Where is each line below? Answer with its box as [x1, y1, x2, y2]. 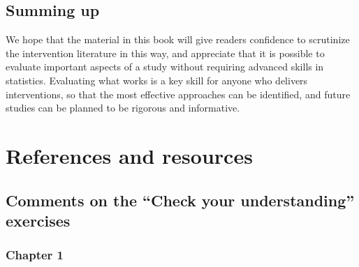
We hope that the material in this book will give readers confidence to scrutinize [6, 32, 350, 47]
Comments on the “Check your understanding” [6, 189, 355, 211]
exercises [6, 209, 71, 231]
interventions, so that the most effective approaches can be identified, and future [6, 86, 351, 101]
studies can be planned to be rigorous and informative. [6, 100, 240, 115]
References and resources [6, 141, 253, 169]
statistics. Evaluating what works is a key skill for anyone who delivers [6, 73, 308, 87]
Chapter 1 [6, 246, 64, 264]
